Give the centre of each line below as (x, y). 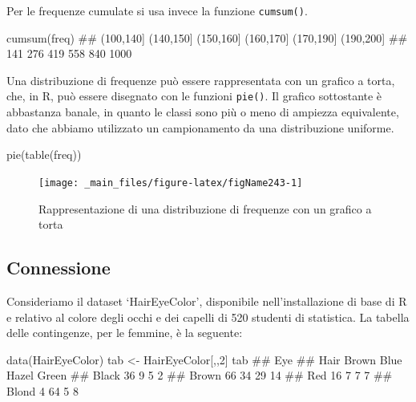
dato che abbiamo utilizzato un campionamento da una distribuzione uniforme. (200, 127)
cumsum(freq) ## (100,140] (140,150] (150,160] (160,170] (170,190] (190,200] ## (207, 37)
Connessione (59, 268)
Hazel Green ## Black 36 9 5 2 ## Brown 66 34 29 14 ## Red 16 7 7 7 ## (200, 375)
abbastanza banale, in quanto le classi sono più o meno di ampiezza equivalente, (203, 112)
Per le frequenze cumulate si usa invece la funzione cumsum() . (157, 10)
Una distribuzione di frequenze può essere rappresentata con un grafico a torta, (201, 80)
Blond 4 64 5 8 (43, 390)
